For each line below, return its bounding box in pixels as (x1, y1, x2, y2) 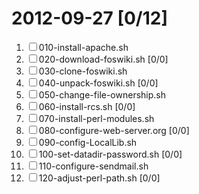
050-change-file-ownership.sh (38, 88, 167, 101)
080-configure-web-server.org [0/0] (38, 124, 190, 136)
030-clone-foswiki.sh (38, 65, 128, 77)
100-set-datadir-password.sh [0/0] (38, 148, 183, 160)
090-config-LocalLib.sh (38, 136, 138, 148)
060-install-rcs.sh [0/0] (38, 100, 136, 112)
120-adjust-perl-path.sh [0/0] (38, 172, 161, 184)
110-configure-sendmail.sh (38, 160, 149, 172)
